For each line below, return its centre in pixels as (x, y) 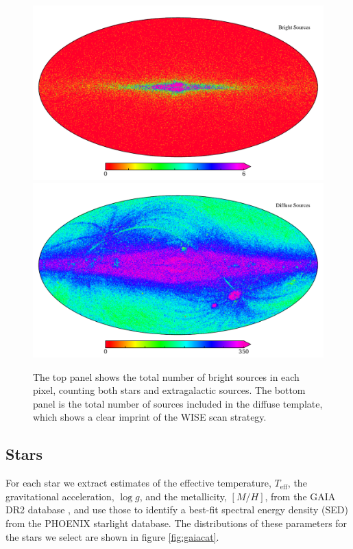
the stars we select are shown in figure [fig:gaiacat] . (112, 536)
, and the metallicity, (183, 496)
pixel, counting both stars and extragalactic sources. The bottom (169, 390)
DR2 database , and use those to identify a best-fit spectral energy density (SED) (177, 510)
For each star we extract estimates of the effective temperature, (138, 483)
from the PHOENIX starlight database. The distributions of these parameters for (176, 523)
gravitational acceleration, (60, 496)
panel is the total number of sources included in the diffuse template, (178, 403)
